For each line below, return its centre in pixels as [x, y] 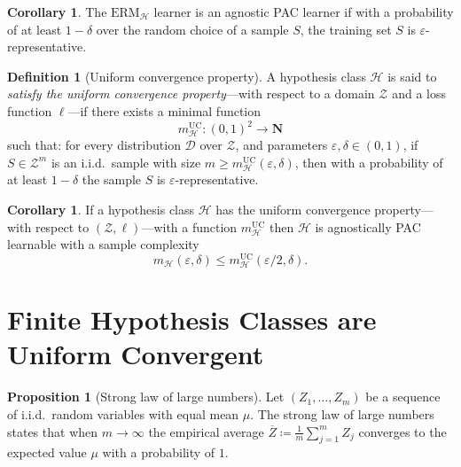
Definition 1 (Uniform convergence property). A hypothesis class [187, 76]
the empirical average [206, 431]
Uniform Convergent [136, 354]
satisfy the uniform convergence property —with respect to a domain [191, 93]
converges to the [402, 431]
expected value [47, 452]
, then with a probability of [369, 162]
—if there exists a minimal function [164, 110]
